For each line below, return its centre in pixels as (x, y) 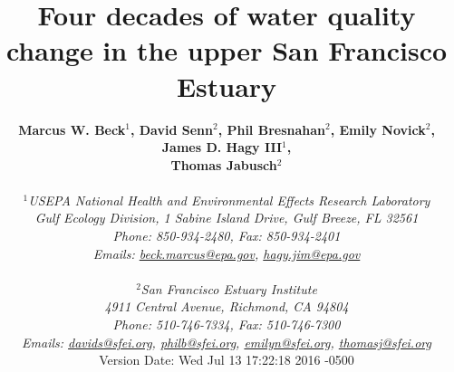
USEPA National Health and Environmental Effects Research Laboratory (229, 200)
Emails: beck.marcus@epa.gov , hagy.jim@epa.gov (227, 253)
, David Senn (171, 129)
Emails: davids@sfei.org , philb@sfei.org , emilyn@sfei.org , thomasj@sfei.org (227, 342)
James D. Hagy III (222, 147)
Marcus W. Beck (72, 129)
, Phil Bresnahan (272, 129)
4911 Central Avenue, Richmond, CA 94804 (227, 306)
